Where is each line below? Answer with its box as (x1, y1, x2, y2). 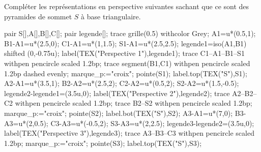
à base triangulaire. (81, 11, 141, 21)
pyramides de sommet (4, 11, 72, 21)
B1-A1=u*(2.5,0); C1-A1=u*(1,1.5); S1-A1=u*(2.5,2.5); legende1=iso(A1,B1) (4, 38, 247, 48)
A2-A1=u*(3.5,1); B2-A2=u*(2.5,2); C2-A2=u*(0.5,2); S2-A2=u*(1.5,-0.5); (4, 78, 239, 88)
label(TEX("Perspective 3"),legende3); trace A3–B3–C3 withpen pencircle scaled (4, 128, 254, 138)
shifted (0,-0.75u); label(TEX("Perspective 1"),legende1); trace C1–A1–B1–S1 (4, 48, 245, 58)
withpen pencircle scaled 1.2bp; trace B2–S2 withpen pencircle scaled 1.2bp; (15, 98, 252, 108)
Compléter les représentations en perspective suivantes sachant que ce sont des (4, 1, 249, 11)
